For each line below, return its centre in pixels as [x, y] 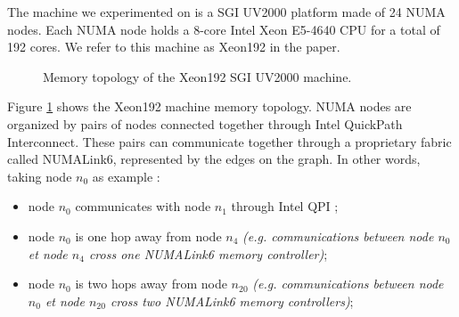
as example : [126, 176]
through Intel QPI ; [285, 206]
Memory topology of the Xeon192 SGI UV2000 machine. [197, 76]
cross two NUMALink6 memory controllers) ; [232, 301]
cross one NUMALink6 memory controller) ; [208, 253]
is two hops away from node [151, 284]
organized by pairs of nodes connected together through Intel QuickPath [205, 123]
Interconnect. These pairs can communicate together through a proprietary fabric [229, 141]
